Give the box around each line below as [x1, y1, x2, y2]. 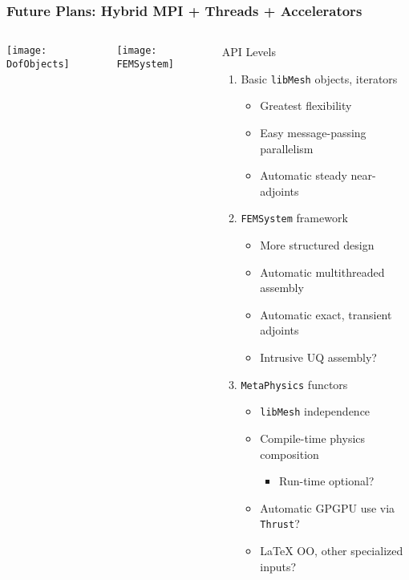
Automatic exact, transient [260, 306, 392, 322]
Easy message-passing [260, 124, 366, 141]
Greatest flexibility [260, 97, 352, 114]
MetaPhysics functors [241, 375, 348, 392]
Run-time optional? [279, 473, 375, 489]
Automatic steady [260, 167, 347, 184]
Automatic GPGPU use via [260, 499, 395, 516]
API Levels [221, 43, 276, 60]
